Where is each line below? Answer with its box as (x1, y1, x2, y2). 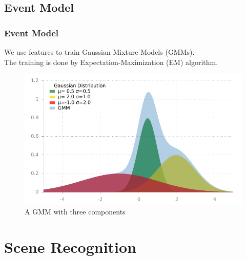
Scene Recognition (4, 236, 137, 257)
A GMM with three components (25, 206, 126, 217)
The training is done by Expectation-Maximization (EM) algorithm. (4, 56, 218, 67)
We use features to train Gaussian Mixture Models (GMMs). (4, 47, 195, 57)
